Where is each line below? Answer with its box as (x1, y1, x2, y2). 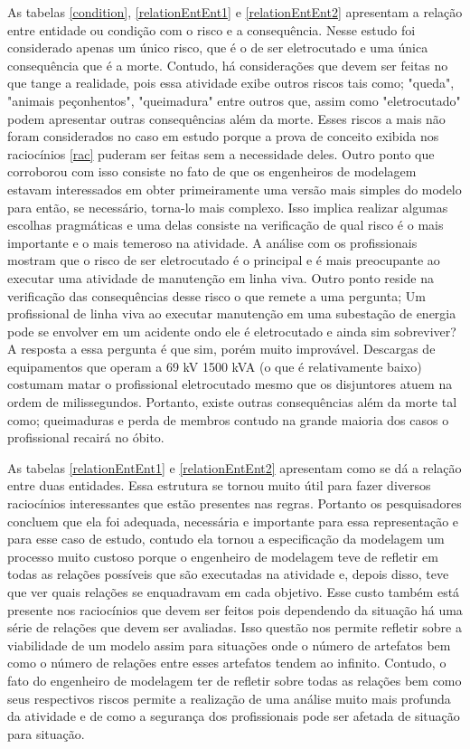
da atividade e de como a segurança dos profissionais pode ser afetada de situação (7, 706, 460, 725)
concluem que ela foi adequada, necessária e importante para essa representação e (7, 511, 459, 530)
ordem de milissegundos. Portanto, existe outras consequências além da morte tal (7, 393, 457, 412)
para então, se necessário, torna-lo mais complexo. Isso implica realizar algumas (7, 197, 448, 216)
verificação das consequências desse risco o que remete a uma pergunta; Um (7, 286, 426, 305)
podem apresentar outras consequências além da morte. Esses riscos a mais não (7, 109, 446, 128)
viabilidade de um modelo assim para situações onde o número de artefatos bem (7, 635, 451, 654)
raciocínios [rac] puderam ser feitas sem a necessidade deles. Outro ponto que (7, 144, 435, 163)
